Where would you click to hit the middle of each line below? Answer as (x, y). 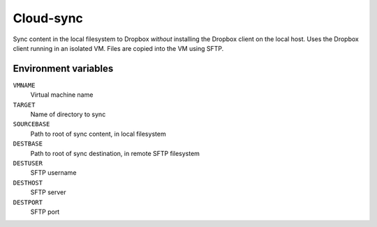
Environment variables (63, 69)
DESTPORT (28, 202)
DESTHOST (28, 182)
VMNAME (24, 85)
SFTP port (45, 212)
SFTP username (53, 173)
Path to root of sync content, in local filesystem (98, 134)
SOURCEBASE (31, 124)
